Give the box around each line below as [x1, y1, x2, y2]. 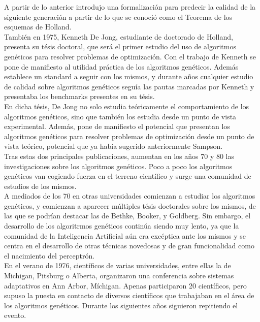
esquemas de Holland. [4, 21, 72, 32]
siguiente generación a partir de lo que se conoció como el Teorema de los [4, 11, 233, 22]
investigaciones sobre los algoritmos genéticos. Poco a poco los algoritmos [4, 160, 233, 171]
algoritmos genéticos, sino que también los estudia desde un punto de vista [4, 111, 237, 121]
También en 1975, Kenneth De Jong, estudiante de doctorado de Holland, [4, 31, 233, 42]
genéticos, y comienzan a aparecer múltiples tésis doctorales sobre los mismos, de [4, 200, 256, 211]
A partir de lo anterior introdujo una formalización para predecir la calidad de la [4, 2, 256, 12]
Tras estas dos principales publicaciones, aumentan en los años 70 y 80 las [4, 150, 235, 161]
